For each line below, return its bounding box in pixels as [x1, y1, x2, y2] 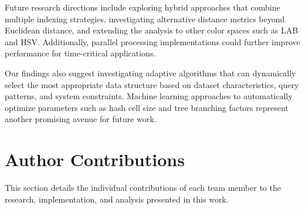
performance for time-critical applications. [5, 47, 156, 59]
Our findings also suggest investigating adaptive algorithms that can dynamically [5, 66, 296, 79]
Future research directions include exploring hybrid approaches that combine [5, 1, 280, 13]
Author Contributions [5, 147, 185, 171]
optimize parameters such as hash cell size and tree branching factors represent [5, 101, 289, 113]
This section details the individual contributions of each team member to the [5, 181, 281, 194]
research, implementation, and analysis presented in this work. [5, 193, 229, 205]
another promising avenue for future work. [5, 113, 157, 125]
